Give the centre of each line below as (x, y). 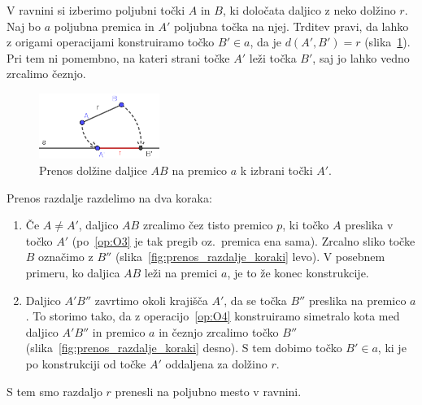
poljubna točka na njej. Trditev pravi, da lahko (291, 26)
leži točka (273, 57)
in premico (119, 331)
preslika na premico (357, 300)
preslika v (369, 225)
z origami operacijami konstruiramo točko (111, 42)
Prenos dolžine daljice (93, 170)
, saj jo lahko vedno (361, 57)
